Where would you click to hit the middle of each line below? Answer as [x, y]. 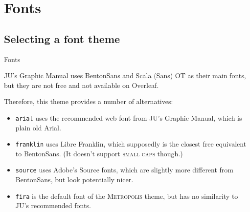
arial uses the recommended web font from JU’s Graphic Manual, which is [129, 117]
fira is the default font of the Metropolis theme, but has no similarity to [127, 196]
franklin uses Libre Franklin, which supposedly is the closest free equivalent [131, 144]
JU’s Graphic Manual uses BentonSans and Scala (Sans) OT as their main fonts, [125, 75]
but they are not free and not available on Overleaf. [81, 85]
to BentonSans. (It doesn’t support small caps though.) [99, 153]
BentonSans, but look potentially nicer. [74, 180]
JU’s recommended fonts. [53, 205]
